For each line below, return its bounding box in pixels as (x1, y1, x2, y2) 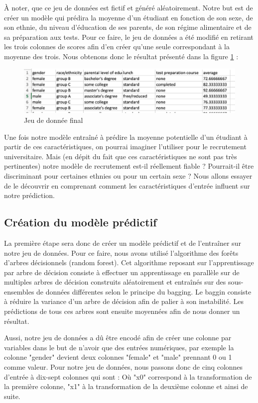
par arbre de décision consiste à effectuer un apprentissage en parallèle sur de (4, 267, 240, 277)
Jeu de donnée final (24, 114, 83, 125)
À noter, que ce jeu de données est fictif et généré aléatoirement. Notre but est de (4, 2, 253, 12)
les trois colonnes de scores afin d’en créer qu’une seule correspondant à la (4, 41, 230, 52)
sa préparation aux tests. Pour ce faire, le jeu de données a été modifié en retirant (4, 31, 254, 42)
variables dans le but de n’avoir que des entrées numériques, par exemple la (4, 342, 234, 352)
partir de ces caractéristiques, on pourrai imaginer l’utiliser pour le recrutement (4, 141, 247, 152)
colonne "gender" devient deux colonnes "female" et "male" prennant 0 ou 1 (4, 352, 232, 362)
